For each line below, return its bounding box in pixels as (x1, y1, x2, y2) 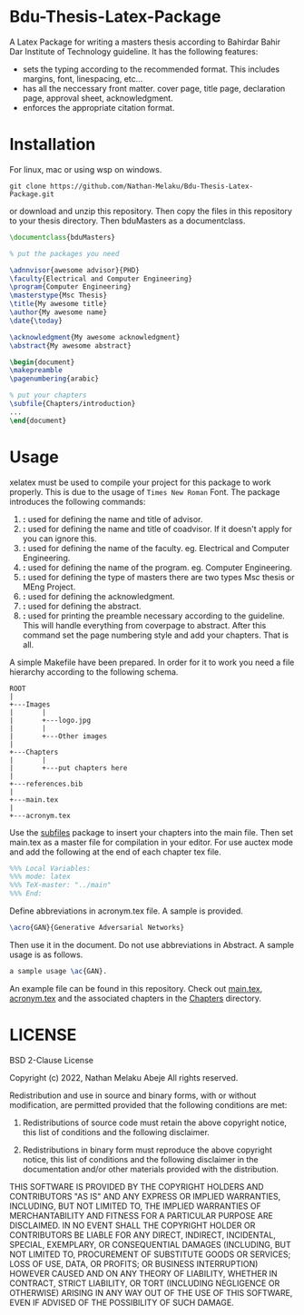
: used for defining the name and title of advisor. (22, 513, 203, 524)
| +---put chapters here (9, 763, 128, 773)
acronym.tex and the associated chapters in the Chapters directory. (9, 993, 261, 1004)
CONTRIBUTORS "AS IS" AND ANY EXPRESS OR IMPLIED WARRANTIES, (9, 1191, 281, 1201)
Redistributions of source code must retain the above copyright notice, (22, 1117, 288, 1128)
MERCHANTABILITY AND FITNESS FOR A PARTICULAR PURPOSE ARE (9, 1210, 274, 1221)
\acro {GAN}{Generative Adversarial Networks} (9, 924, 184, 933)
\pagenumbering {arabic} (9, 374, 100, 383)
